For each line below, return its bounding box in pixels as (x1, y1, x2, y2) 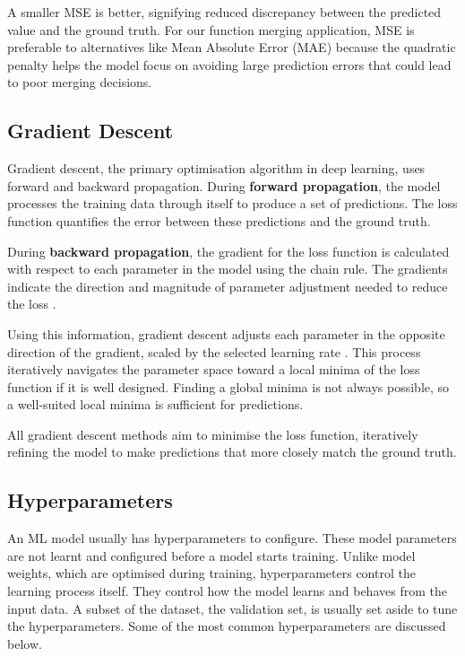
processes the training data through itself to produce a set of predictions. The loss (7, 194, 458, 213)
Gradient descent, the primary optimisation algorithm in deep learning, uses (7, 159, 426, 178)
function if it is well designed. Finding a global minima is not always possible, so (7, 377, 450, 396)
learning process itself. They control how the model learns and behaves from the (7, 582, 447, 600)
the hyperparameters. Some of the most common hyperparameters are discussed (7, 617, 446, 635)
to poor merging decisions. (7, 73, 152, 92)
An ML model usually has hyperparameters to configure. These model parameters (7, 529, 457, 547)
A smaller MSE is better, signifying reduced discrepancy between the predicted (7, 3, 442, 21)
